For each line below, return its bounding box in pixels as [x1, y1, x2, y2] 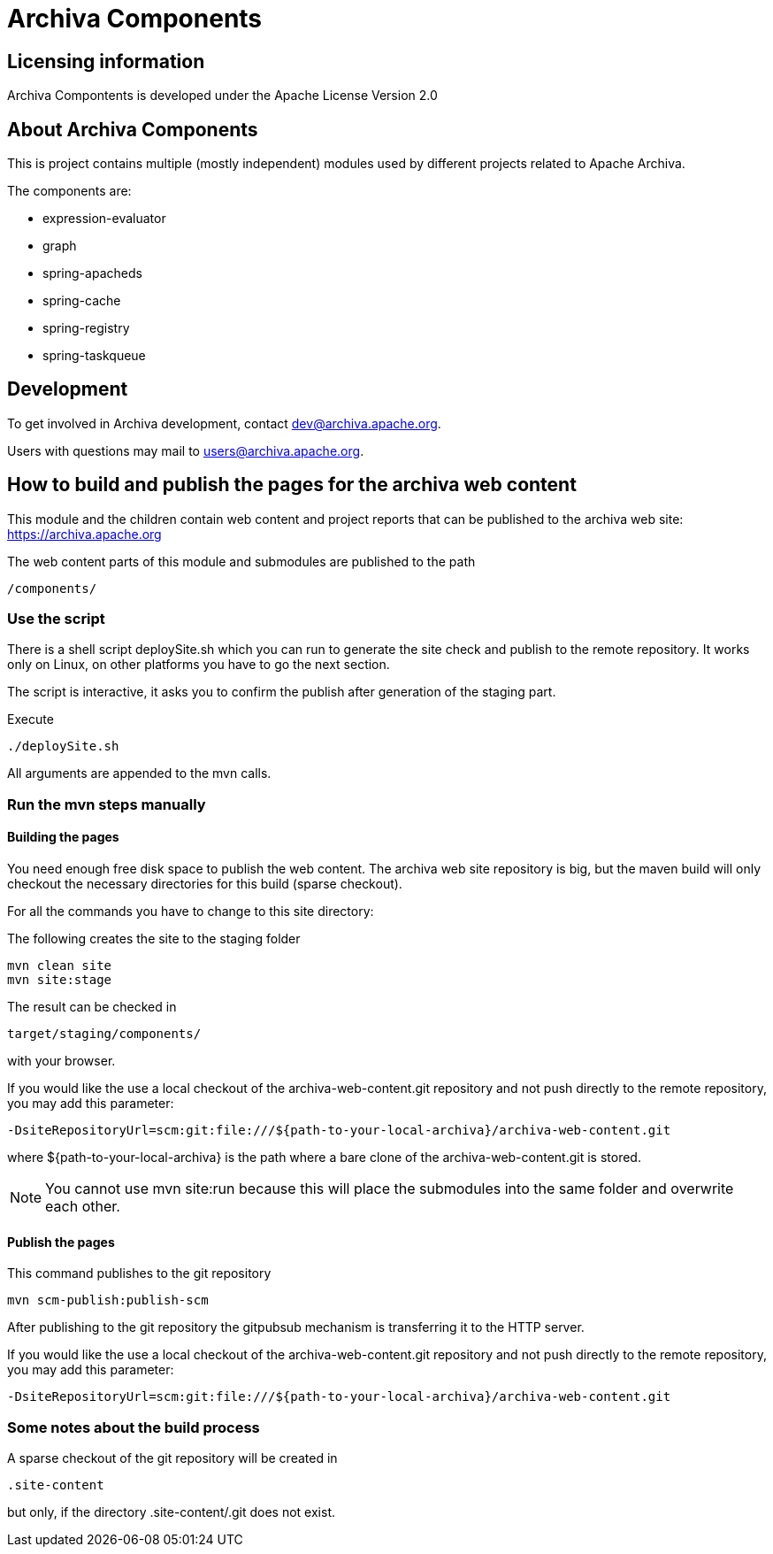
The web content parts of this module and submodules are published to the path [7, 553, 476, 569]
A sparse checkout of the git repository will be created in [7, 1450, 338, 1466]
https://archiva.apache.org [7, 526, 162, 542]
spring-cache [42, 293, 121, 309]
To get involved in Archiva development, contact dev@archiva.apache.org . [7, 415, 441, 431]
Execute [7, 712, 54, 727]
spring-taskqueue [42, 348, 146, 364]
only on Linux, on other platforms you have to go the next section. [7, 657, 390, 673]
